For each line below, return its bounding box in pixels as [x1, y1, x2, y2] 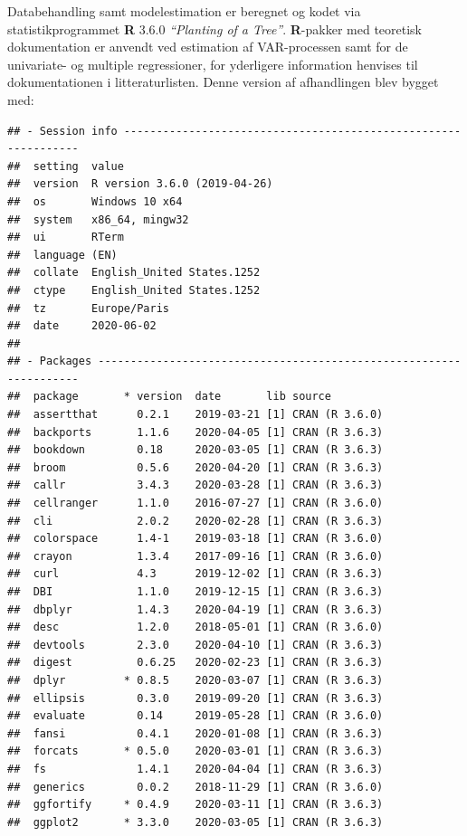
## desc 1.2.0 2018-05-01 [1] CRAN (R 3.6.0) [7, 621, 384, 634]
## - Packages [7, 355, 92, 368]
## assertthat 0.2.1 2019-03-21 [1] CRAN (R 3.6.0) [7, 408, 384, 422]
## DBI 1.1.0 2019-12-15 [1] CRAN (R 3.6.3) [7, 585, 384, 598]
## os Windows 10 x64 [7, 195, 183, 208]
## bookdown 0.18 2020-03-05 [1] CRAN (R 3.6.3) [7, 443, 384, 457]
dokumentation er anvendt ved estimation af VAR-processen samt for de [7, 37, 408, 56]
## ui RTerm [7, 231, 124, 244]
